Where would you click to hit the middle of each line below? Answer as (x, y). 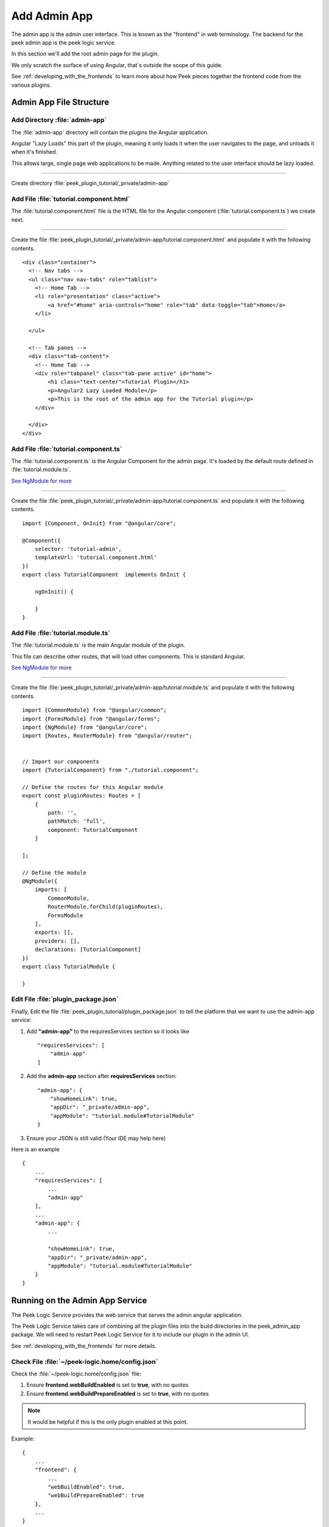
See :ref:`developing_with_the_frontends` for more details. (84, 1346)
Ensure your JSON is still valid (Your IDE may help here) (96, 1138)
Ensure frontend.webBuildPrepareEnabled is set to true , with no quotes (118, 1393)
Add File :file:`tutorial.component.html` (71, 199)
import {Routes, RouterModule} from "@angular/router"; (107, 736)
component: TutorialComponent (93, 830)
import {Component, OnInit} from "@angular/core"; (99, 523)
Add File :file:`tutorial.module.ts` (61, 633)
